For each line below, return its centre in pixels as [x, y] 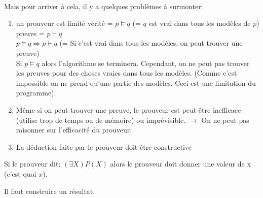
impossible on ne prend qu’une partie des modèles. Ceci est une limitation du [136, 82]
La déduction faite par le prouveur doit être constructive [104, 146]
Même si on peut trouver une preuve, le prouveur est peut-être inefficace [128, 109]
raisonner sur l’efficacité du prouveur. [74, 130]
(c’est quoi [20, 173]
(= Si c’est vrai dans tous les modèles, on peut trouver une [151, 43]
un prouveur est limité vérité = [64, 23]
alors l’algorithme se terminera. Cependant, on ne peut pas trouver [146, 63]
